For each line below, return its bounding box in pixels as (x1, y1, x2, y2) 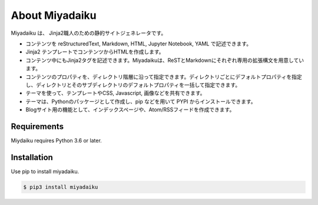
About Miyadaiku (11, 9, 97, 22)
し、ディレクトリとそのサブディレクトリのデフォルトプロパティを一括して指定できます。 (25, 81, 241, 88)
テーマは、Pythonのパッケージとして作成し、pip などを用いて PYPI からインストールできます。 (25, 98, 256, 105)
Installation (11, 152, 53, 162)
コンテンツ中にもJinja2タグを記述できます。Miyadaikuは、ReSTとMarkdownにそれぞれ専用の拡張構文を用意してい (25, 57, 304, 64)
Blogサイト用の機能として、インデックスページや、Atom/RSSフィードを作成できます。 (25, 106, 235, 113)
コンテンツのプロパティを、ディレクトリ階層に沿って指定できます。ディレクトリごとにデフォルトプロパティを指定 (25, 73, 303, 80)
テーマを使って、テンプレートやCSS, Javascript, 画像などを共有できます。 (25, 90, 206, 97)
